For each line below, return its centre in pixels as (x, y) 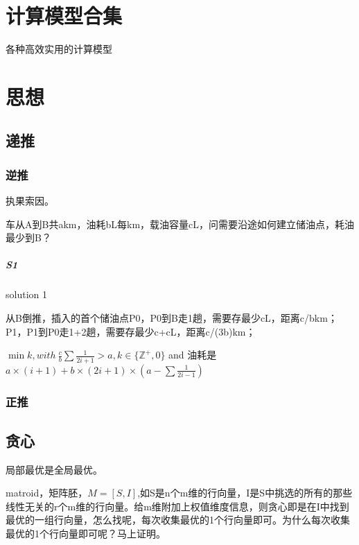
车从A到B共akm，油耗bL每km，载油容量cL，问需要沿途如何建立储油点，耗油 (180, 224)
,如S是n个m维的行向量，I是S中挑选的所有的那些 (245, 493)
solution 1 (26, 294)
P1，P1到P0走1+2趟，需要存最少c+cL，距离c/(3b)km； (131, 331)
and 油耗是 (193, 355)
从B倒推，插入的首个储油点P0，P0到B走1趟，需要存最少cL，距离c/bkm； (172, 318)
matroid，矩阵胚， (47, 493)
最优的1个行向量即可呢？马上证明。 (86, 533)
